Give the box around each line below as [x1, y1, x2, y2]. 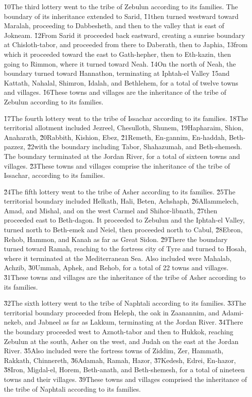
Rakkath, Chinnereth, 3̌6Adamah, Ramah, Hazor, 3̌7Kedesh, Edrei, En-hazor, [4, 355, 236, 365]
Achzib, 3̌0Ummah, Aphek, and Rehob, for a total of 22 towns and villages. [4, 262, 229, 273]
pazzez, [4, 141, 25, 152]
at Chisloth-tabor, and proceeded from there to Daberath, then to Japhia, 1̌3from [4, 39, 248, 50]
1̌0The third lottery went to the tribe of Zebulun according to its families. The [4, 1, 238, 11]
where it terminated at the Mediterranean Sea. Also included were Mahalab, [4, 253, 232, 263]
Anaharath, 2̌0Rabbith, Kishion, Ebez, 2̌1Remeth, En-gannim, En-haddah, [4, 132, 227, 142]
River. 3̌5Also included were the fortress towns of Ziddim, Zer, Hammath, [4, 345, 224, 356]
